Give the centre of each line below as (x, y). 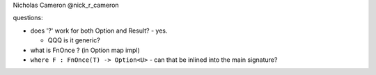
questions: (28, 18)
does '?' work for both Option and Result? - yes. (99, 31)
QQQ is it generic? (74, 40)
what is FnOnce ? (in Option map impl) (85, 50)
